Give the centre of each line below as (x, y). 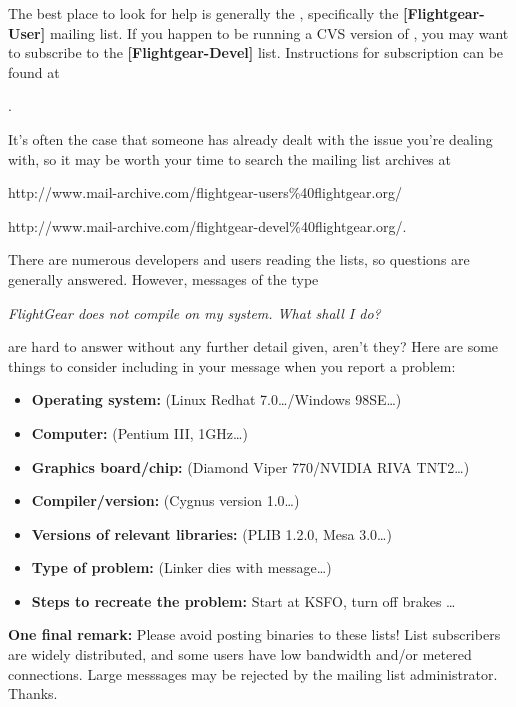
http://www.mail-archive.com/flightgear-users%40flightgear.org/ (205, 192)
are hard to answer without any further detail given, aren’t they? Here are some (253, 346)
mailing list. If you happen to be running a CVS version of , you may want (279, 32)
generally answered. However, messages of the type (163, 278)
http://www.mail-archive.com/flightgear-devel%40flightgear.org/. (207, 225)
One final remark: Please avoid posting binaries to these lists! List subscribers (254, 634)
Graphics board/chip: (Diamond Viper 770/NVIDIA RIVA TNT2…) (250, 466)
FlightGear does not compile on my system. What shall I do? (194, 312)
